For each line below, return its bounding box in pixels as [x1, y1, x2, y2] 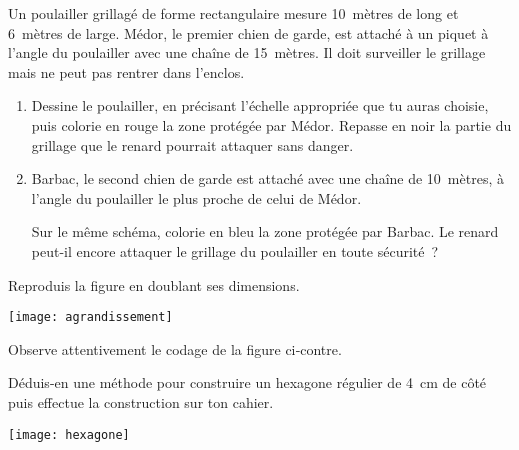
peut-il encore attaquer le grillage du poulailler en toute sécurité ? [31, 240, 439, 261]
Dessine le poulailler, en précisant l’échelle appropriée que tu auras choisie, [31, 95, 489, 116]
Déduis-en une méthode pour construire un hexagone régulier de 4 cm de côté [8, 372, 487, 393]
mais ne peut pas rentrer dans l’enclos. [8, 61, 245, 82]
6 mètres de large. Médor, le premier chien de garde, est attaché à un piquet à [8, 22, 489, 43]
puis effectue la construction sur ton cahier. [8, 391, 274, 412]
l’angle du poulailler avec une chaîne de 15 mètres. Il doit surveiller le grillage [8, 42, 486, 63]
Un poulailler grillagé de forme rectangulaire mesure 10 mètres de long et [8, 3, 459, 23]
